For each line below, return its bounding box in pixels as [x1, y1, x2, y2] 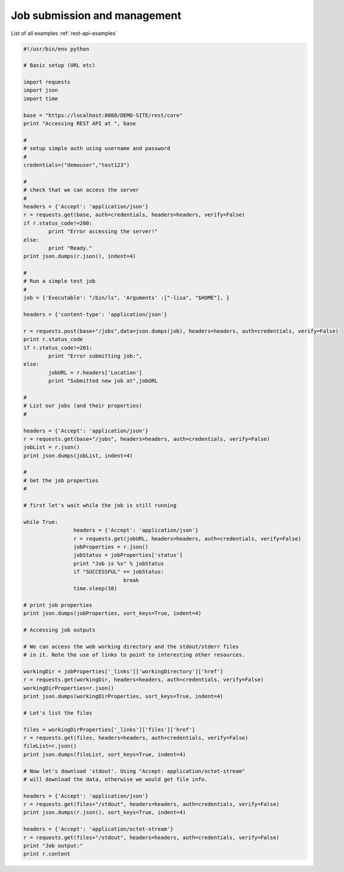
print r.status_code [23, 336, 83, 343]
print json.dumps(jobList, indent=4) [23, 452, 133, 459]
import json [23, 87, 59, 94]
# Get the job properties [23, 477, 99, 483]
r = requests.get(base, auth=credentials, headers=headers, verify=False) [23, 211, 246, 218]
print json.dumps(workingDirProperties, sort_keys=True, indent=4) [23, 693, 224, 699]
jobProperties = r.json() [73, 543, 149, 550]
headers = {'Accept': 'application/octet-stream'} [23, 826, 174, 833]
